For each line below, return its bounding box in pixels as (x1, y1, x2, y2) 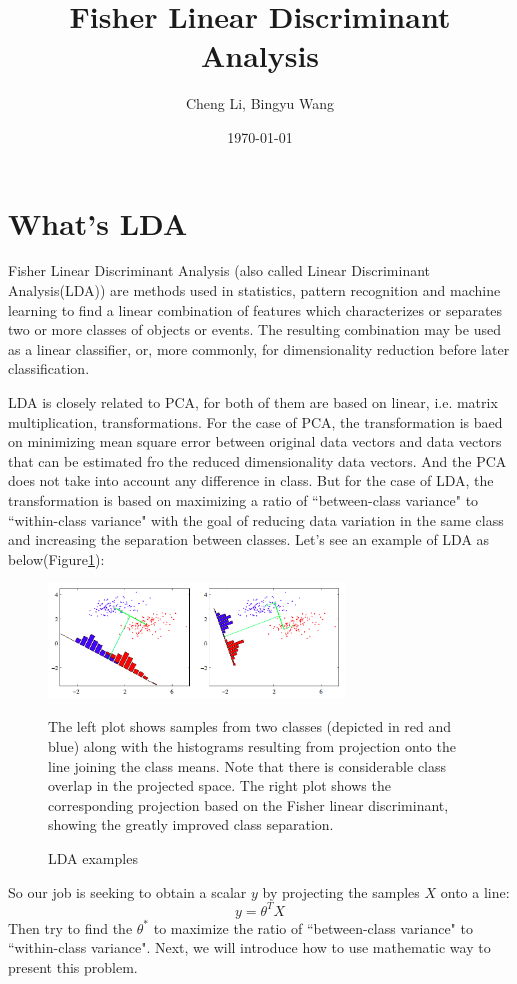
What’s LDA (8, 202, 188, 243)
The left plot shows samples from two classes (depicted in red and (48, 716, 452, 737)
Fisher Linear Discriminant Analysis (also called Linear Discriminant (8, 260, 431, 281)
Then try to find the (8, 917, 133, 938)
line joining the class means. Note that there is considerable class (48, 755, 447, 776)
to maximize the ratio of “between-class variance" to (153, 917, 473, 938)
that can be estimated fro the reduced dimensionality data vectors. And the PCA (8, 450, 507, 471)
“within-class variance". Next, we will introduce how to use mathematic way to (8, 937, 491, 958)
